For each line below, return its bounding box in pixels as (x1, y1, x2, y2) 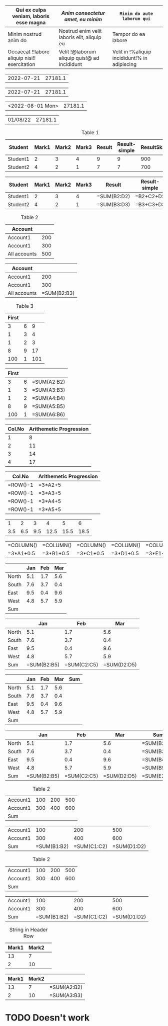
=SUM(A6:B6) (31, 411, 65, 418)
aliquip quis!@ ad (58, 55, 99, 61)
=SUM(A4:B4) (31, 395, 65, 401)
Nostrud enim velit (58, 28, 102, 34)
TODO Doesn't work (5, 1012, 90, 1023)
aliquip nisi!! (7, 55, 36, 61)
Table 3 (15, 303, 34, 309)
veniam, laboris (12, 13, 50, 20)
